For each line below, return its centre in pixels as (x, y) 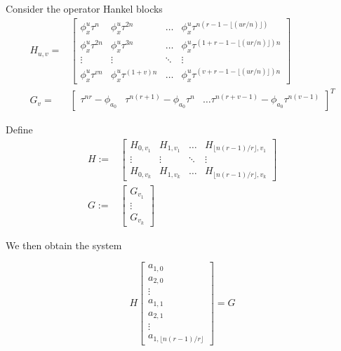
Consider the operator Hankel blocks (84, 8)
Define (19, 130)
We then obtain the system (64, 245)
